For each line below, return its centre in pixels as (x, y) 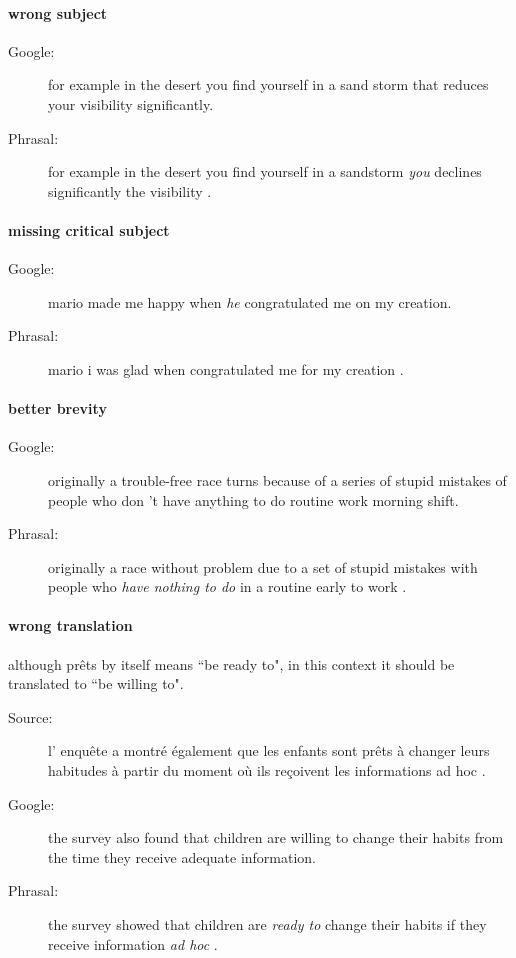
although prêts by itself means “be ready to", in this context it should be (231, 663)
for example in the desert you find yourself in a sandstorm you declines (265, 171)
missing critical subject (89, 229)
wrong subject (58, 12)
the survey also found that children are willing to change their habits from (276, 837)
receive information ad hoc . (133, 943)
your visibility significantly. (131, 103)
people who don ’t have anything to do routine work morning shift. (253, 499)
